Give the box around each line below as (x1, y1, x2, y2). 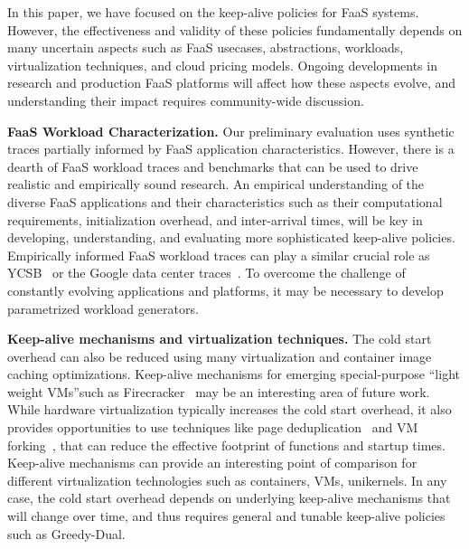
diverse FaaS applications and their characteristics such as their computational (7, 192, 443, 211)
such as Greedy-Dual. (7, 524, 126, 543)
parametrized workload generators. (7, 298, 199, 317)
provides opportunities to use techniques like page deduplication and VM (7, 418, 418, 437)
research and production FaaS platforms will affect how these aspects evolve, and (7, 73, 456, 92)
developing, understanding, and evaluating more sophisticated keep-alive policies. (7, 228, 455, 247)
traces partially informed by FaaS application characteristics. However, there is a (7, 139, 455, 158)
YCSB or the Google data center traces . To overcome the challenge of (7, 263, 406, 282)
